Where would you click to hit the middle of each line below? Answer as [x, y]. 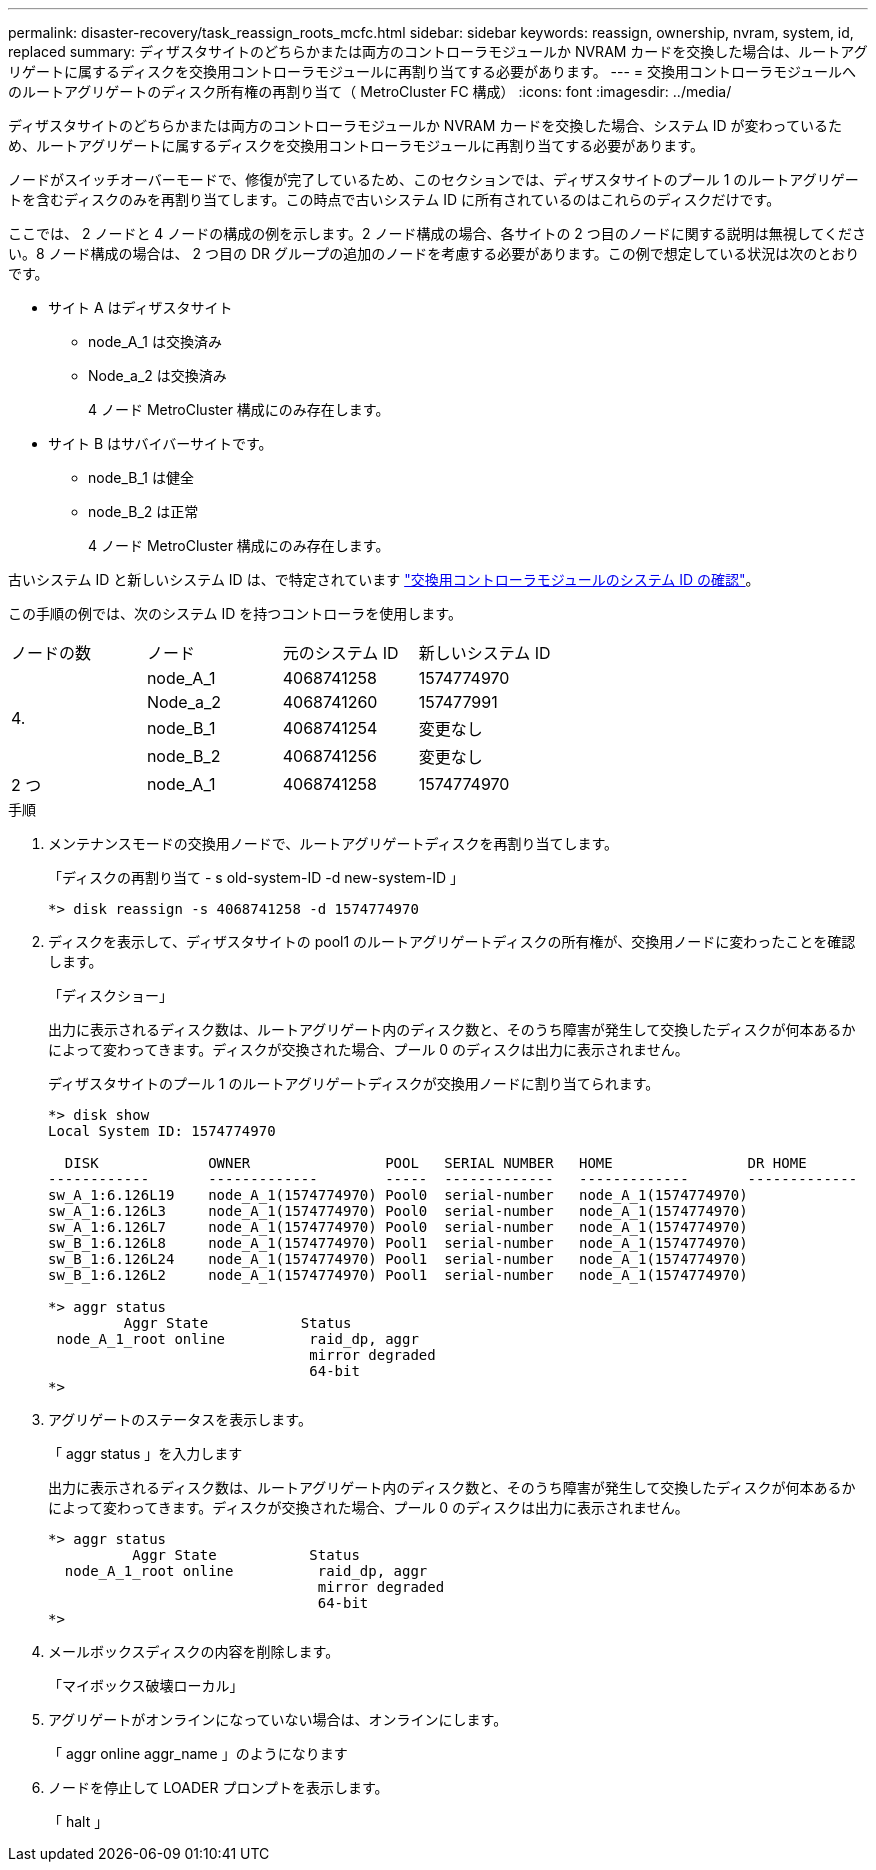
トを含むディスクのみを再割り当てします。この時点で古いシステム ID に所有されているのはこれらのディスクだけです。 [394, 199]
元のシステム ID [340, 653]
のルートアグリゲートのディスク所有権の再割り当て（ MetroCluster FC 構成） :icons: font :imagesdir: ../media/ [370, 91]
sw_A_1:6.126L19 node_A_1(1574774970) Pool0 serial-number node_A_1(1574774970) [398, 1195]
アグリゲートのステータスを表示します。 [180, 1419]
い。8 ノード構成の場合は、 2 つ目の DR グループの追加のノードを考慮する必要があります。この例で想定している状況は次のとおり [434, 253]
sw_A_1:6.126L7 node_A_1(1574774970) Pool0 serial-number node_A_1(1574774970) [398, 1227]
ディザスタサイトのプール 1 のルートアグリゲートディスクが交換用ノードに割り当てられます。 [354, 1083]
